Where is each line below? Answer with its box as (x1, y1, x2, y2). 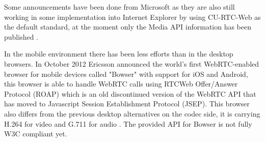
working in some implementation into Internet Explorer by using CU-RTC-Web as (4, 11, 261, 22)
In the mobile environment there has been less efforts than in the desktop (4, 48, 233, 59)
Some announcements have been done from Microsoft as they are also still (4, 2, 235, 12)
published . (4, 31, 39, 42)
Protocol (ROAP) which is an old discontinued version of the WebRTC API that (4, 88, 256, 99)
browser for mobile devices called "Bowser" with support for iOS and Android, (4, 68, 248, 79)
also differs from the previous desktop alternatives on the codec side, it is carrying (4, 108, 260, 119)
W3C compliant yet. (4, 128, 67, 139)
